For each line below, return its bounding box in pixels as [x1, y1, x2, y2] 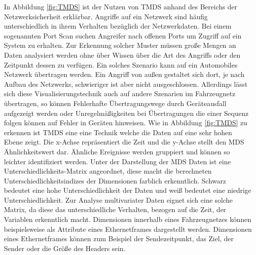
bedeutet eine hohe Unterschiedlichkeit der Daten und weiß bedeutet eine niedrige [4, 185, 252, 195]
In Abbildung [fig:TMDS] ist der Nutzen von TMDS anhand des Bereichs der [4, 1, 237, 11]
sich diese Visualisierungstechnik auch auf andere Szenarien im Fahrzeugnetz [4, 88, 235, 99]
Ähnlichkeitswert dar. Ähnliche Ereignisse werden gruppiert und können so [4, 146, 230, 156]
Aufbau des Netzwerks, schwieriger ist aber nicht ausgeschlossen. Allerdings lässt [4, 78, 248, 89]
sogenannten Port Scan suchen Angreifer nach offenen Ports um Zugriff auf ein [4, 30, 242, 40]
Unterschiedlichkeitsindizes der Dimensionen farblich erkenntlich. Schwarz [4, 175, 226, 185]
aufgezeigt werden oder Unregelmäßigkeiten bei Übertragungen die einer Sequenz [4, 108, 249, 118]
